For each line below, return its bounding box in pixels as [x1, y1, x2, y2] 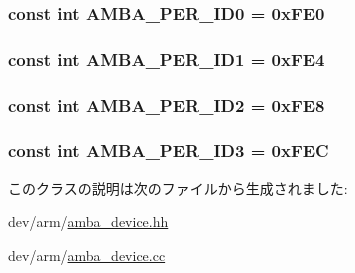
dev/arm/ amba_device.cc [8, 244, 166, 265]
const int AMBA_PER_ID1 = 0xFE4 [8, 46, 325, 71]
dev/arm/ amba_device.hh [8, 211, 169, 232]
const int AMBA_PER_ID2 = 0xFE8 [8, 92, 325, 117]
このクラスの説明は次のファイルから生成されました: [8, 177, 348, 198]
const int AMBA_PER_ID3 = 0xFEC [8, 138, 329, 163]
